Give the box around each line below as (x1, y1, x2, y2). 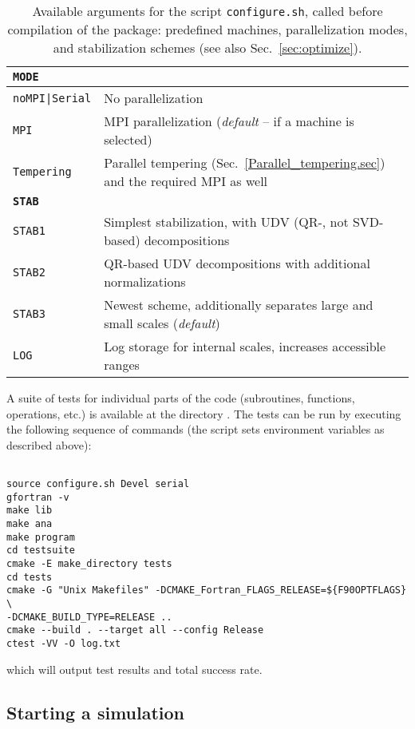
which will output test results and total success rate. (6, 660, 263, 677)
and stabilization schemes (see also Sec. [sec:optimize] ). (53, 38, 362, 57)
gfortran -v (6, 491, 69, 503)
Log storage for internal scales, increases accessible (104, 337, 386, 355)
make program (6, 531, 75, 543)
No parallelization (104, 89, 204, 107)
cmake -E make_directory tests (6, 557, 172, 569)
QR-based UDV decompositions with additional (104, 254, 370, 272)
